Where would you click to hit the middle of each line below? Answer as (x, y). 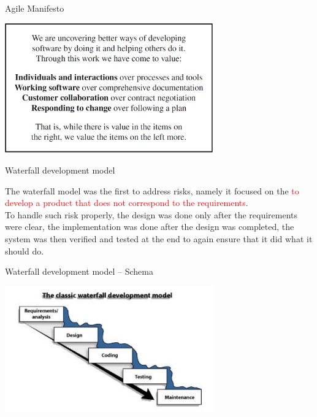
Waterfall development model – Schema (79, 271)
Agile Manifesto (35, 8)
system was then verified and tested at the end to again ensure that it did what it (159, 239)
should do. (25, 251)
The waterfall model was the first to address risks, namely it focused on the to (152, 190)
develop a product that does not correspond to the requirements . (127, 203)
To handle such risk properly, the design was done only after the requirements (151, 214)
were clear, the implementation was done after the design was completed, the (150, 227)
